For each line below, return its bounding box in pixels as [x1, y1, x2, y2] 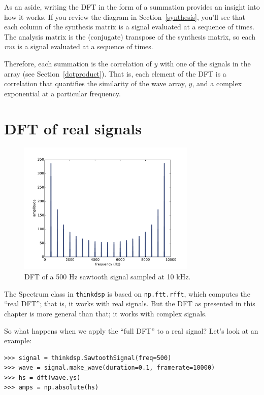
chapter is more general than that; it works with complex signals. [4, 308, 207, 318]
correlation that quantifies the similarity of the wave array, [4, 78, 186, 89]
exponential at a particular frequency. [4, 88, 121, 98]
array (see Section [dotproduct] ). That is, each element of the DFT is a [4, 68, 226, 79]
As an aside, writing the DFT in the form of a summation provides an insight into [4, 2, 260, 12]
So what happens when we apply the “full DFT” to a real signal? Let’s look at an [4, 325, 258, 336]
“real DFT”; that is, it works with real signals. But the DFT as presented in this [4, 298, 255, 309]
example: [4, 335, 32, 346]
